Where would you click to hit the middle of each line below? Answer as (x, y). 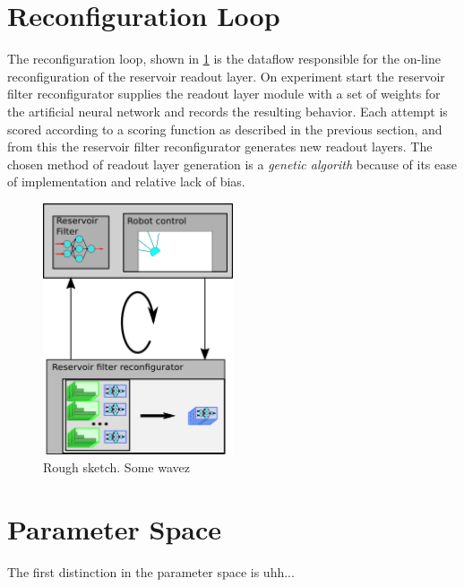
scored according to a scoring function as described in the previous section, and (225, 129)
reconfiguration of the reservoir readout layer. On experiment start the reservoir (226, 76)
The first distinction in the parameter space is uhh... (151, 571)
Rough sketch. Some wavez (116, 467)
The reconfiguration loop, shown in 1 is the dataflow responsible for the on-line (224, 59)
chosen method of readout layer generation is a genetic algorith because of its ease (232, 164)
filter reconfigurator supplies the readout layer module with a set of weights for (224, 94)
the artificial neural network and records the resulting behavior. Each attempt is (228, 111)
